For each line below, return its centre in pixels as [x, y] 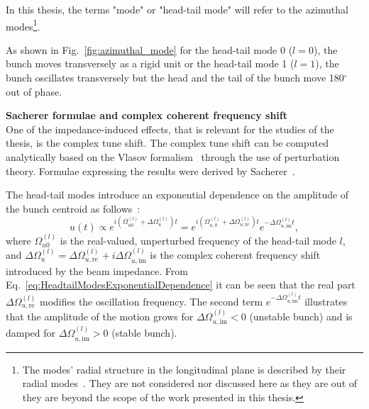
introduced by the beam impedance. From [97, 270]
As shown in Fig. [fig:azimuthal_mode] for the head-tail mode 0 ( [149, 49]
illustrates [326, 301]
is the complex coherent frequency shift [235, 255]
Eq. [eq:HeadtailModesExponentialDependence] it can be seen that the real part [181, 285]
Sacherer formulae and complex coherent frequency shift [147, 115]
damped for [31, 333]
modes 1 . [23, 25]
